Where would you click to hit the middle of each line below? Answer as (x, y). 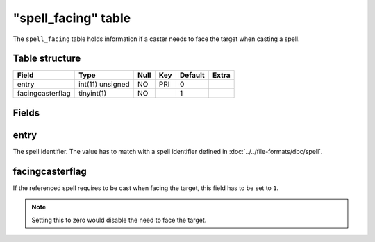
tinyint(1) (93, 94)
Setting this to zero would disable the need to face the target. (119, 220)
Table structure (47, 59)
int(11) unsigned (104, 85)
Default (192, 75)
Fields (26, 113)
